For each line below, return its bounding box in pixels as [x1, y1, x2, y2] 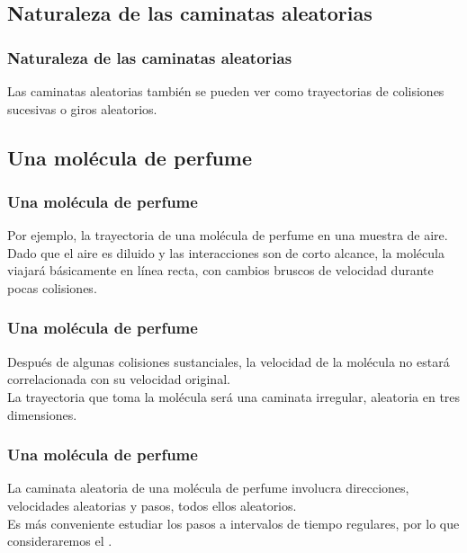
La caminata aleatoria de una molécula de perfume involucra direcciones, [7, 478, 409, 497]
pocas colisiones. [7, 278, 97, 297]
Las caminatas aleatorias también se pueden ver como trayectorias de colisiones [7, 82, 445, 100]
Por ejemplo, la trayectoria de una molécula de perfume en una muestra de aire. [7, 226, 448, 245]
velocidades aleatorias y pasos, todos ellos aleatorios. [7, 495, 297, 514]
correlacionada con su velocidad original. [7, 370, 230, 388]
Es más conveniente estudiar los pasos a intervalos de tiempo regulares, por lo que [7, 513, 460, 532]
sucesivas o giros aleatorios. [7, 99, 157, 118]
